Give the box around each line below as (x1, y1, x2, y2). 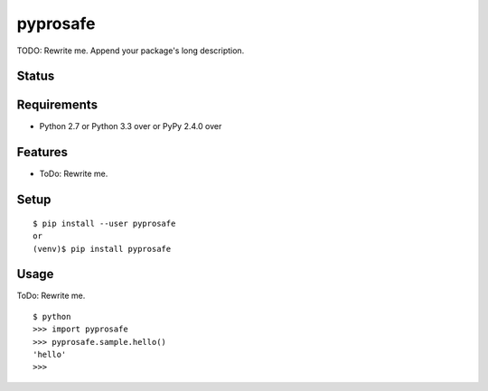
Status (16, 69, 55, 84)
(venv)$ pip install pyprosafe (33, 244, 172, 254)
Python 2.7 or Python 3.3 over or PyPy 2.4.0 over (39, 121, 222, 132)
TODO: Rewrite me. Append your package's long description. (16, 45, 245, 56)
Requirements (16, 98, 99, 113)
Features (16, 144, 68, 160)
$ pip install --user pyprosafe (33, 218, 176, 228)
